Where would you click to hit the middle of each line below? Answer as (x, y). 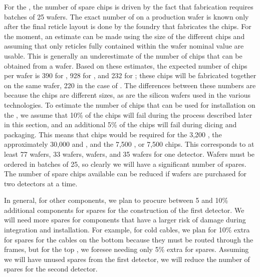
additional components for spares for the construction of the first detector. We (124, 210)
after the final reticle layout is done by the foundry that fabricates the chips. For (128, 26)
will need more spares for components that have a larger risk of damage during (125, 220)
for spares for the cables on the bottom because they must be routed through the (129, 239)
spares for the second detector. (51, 269)
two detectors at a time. (41, 183)
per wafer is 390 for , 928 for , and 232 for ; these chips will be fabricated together (130, 75)
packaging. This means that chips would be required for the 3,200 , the (113, 134)
